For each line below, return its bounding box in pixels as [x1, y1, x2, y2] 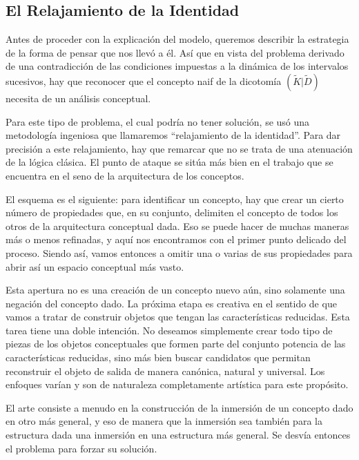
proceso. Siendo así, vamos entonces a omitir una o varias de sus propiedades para [6, 245, 353, 260]
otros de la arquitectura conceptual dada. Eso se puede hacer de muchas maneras [6, 218, 349, 233]
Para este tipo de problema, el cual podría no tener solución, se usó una [6, 114, 310, 128]
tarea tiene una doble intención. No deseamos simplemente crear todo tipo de [6, 323, 333, 337]
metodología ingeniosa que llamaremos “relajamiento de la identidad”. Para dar [6, 128, 341, 142]
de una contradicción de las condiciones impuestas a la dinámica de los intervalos [6, 59, 349, 73]
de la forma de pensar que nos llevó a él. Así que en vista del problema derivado [6, 45, 345, 59]
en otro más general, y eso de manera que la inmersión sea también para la [6, 414, 322, 428]
